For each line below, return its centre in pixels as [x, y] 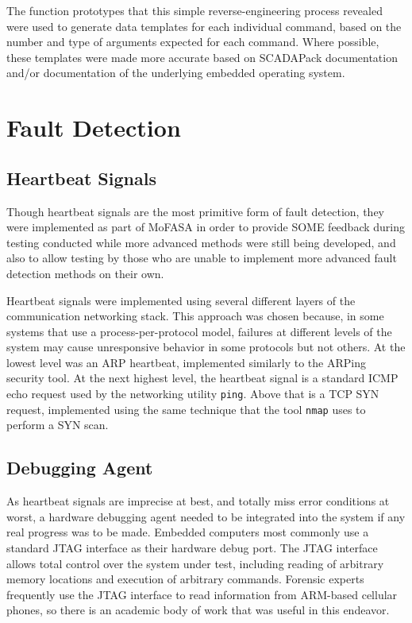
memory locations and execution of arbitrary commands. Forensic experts [185, 579]
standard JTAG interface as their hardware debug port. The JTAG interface [192, 547]
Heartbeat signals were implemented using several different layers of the [181, 300]
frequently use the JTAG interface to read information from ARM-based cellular [202, 594]
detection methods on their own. [85, 273]
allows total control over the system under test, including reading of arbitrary [195, 563]
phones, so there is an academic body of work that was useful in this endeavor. [198, 610]
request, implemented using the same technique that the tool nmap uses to [186, 409]
